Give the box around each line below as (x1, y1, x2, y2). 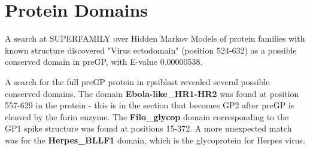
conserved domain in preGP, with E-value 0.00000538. (5, 55, 203, 68)
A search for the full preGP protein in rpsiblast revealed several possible (5, 75, 270, 87)
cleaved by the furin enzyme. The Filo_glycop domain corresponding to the (5, 110, 289, 123)
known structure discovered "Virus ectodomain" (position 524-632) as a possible (5, 43, 297, 56)
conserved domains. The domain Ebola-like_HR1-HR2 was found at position (5, 87, 299, 99)
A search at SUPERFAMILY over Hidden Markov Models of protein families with (5, 32, 305, 45)
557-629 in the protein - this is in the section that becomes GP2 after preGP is (5, 99, 294, 111)
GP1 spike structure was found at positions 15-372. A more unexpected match (5, 122, 292, 135)
